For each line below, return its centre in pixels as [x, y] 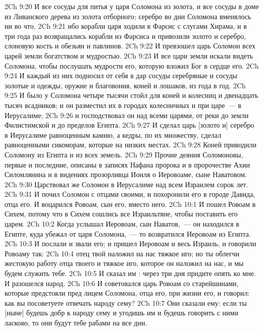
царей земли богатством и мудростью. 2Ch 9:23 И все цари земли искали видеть [129, 55]
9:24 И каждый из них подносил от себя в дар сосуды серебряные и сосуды [121, 75]
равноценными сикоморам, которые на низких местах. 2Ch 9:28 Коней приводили [130, 145]
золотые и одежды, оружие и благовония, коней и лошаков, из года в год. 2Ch [125, 85]
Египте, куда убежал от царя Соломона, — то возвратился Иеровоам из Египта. [128, 233]
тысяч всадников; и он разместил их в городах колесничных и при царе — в [123, 105]
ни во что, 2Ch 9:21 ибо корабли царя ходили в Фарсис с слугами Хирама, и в [126, 26]
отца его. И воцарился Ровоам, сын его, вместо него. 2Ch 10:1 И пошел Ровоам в [130, 204]
